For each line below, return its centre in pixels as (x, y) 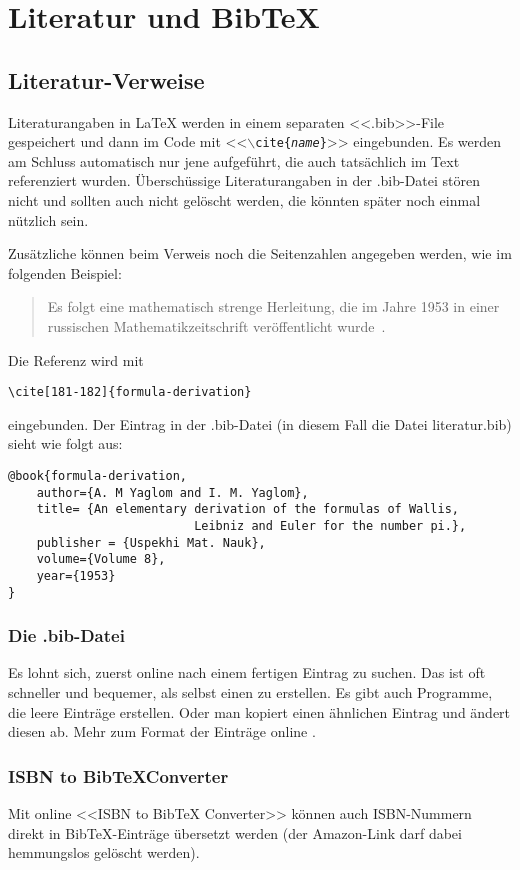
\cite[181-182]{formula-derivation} (130, 392)
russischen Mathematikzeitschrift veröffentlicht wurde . (216, 325)
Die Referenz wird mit (76, 359)
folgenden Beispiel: (65, 272)
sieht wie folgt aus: (65, 443)
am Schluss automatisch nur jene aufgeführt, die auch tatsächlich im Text (234, 160)
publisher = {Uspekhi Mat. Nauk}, (151, 542)
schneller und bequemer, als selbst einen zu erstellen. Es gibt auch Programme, (250, 692)
